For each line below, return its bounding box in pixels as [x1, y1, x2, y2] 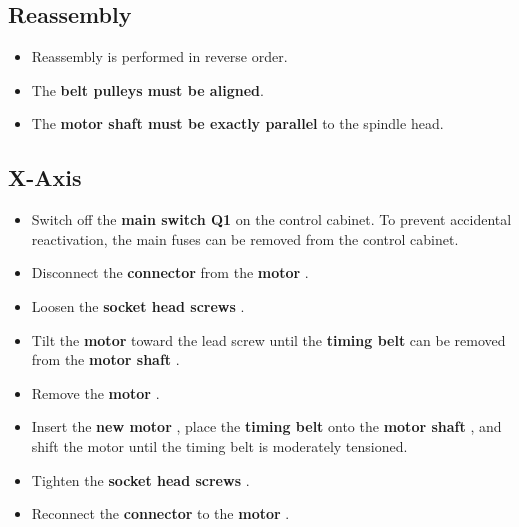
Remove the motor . [31, 382, 160, 403]
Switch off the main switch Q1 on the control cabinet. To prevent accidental [31, 209, 512, 230]
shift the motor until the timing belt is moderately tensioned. [31, 435, 408, 456]
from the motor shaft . [31, 349, 180, 370]
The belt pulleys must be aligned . [31, 79, 264, 100]
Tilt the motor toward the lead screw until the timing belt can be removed [31, 329, 506, 350]
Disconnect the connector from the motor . [31, 262, 309, 283]
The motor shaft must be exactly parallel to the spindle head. [31, 113, 444, 134]
